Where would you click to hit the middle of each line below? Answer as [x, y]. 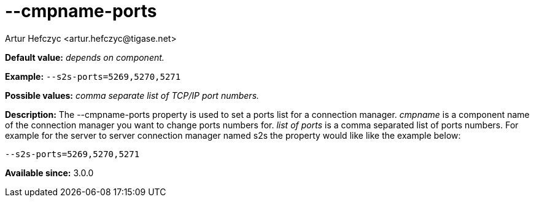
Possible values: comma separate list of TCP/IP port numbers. [132, 95]
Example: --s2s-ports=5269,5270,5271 [93, 76]
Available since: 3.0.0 [49, 173]
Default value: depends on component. [85, 57]
